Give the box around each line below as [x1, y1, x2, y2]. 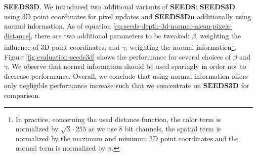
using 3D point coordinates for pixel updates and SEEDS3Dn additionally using [4, 11, 251, 21]
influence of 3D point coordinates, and [4, 42, 120, 52]
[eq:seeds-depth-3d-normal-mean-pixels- [113, 21, 232, 31]
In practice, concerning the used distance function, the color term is [15, 114, 221, 124]
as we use [88, 124, 117, 134]
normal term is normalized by [15, 143, 106, 153]
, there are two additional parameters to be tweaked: [30, 30, 190, 40]
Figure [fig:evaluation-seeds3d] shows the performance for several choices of [4, 51, 231, 62]
